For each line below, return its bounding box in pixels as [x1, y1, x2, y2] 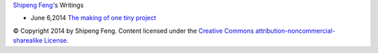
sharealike [13, 36, 43, 45]
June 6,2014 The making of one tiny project [30, 14, 157, 22]
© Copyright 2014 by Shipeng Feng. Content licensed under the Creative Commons [13, 26, 255, 35]
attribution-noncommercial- [255, 26, 335, 35]
